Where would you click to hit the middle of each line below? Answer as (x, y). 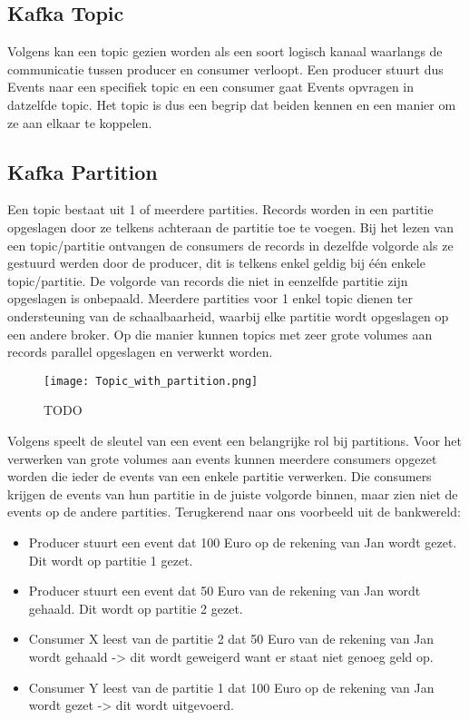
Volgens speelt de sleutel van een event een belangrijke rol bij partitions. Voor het (234, 440)
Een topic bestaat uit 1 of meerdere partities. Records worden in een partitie (220, 209)
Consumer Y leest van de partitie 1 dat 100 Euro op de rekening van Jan (231, 687)
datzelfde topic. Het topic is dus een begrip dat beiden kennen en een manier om (232, 104)
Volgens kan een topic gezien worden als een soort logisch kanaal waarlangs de (225, 51)
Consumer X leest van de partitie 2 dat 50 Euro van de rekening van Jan (231, 639)
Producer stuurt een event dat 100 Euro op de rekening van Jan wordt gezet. (243, 542)
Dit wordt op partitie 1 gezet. (111, 560)
